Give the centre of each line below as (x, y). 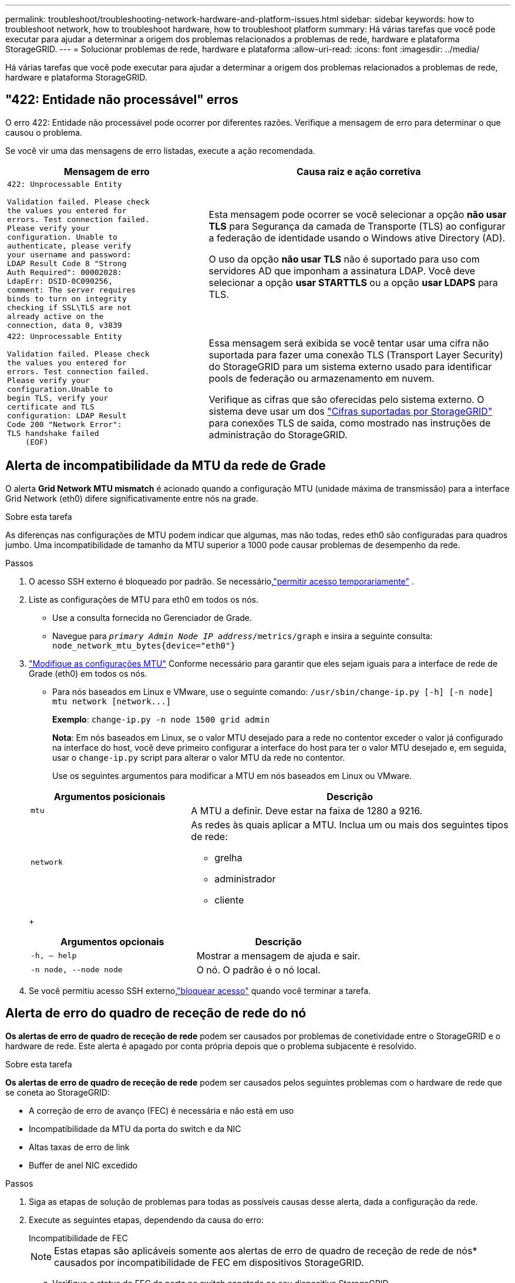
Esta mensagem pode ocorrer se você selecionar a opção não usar (358, 215)
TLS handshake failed (53, 433)
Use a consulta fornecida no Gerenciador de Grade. (152, 617)
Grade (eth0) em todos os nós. (88, 673)
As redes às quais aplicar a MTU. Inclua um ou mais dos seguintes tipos (350, 824)
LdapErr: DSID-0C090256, (60, 281)
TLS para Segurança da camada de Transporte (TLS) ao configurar (357, 226)
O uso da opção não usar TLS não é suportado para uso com (344, 259)
